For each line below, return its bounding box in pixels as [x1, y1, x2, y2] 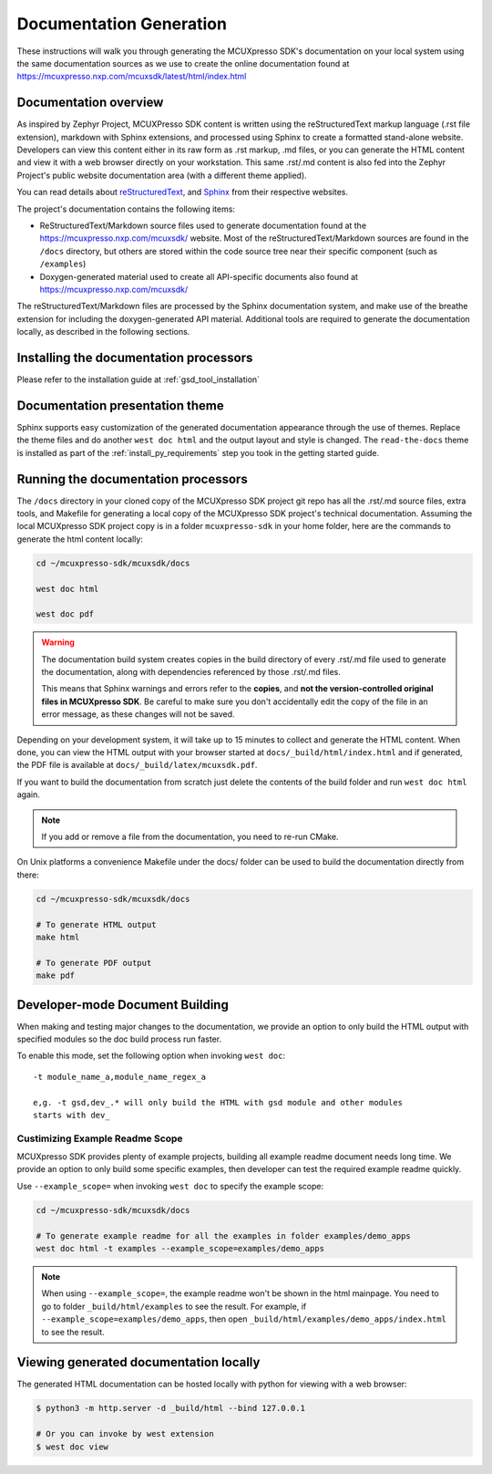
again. [16, 789, 41, 800]
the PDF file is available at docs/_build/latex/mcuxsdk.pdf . [16, 760, 258, 771]
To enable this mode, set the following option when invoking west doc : [16, 1050, 286, 1062]
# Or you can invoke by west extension [36, 1428, 214, 1439]
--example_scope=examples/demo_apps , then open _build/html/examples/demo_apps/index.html [41, 1313, 446, 1324]
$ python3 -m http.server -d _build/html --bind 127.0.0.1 [36, 1403, 305, 1414]
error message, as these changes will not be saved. [41, 709, 236, 720]
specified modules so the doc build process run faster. [16, 1033, 222, 1044]
